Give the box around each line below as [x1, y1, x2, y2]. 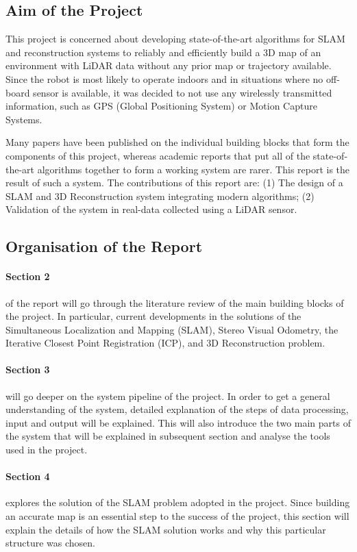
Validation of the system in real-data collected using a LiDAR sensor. [5, 202, 297, 216]
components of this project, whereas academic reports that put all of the [5, 148, 310, 162]
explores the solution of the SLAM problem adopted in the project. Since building [5, 495, 350, 510]
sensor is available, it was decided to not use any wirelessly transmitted [33, 85, 332, 99]
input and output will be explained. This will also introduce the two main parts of [5, 415, 351, 429]
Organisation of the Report [5, 236, 203, 257]
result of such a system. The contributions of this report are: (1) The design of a [5, 175, 343, 190]
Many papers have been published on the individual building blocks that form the [5, 135, 349, 149]
